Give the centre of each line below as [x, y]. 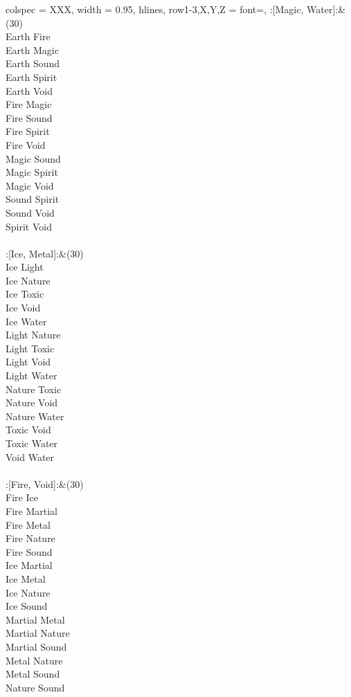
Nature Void [32, 402]
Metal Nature [34, 660]
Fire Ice [22, 497]
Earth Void [29, 90]
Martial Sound [36, 646]
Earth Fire [28, 36]
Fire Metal [28, 524]
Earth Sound [33, 63]
